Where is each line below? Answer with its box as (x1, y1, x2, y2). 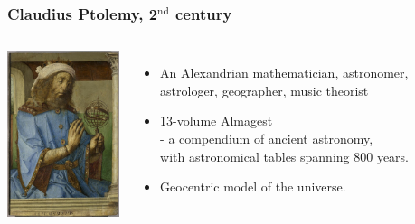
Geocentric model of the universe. (160, 177, 346, 196)
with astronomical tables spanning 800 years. (160, 146, 410, 165)
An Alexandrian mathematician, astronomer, (160, 63, 409, 82)
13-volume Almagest (160, 111, 273, 130)
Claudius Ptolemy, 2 (7, 2, 158, 24)
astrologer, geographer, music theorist (160, 80, 369, 99)
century (174, 2, 232, 24)
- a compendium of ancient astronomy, (160, 129, 373, 147)
